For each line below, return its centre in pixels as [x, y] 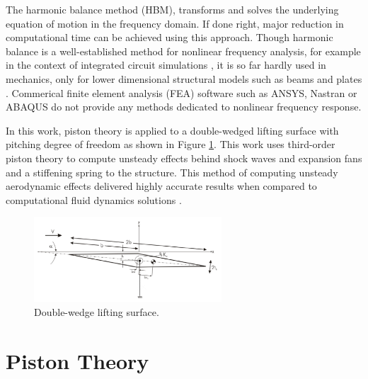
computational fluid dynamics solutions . [94, 199]
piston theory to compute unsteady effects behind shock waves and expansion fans [184, 158]
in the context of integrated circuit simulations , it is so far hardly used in [166, 65]
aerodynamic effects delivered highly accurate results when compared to [161, 186]
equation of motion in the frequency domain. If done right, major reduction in [175, 23]
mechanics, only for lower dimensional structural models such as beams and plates [184, 78]
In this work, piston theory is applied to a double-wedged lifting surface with [172, 130]
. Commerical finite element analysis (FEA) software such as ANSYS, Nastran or [182, 92]
